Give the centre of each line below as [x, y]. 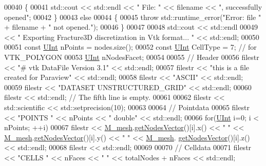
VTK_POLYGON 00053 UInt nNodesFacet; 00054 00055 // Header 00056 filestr [132, 57]
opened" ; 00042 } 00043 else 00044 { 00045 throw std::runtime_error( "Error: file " [133, 17]
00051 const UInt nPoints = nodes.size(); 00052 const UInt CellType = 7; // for [130, 47]
